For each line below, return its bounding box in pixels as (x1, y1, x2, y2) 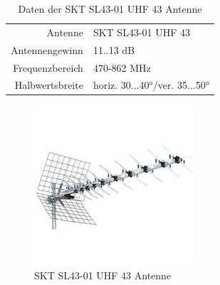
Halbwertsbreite (14, 77, 83, 92)
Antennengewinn (11, 42, 83, 57)
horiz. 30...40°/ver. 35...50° (93, 77, 209, 92)
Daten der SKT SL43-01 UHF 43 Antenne (18, 1, 202, 16)
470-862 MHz (93, 60, 151, 75)
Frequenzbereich (13, 60, 83, 75)
